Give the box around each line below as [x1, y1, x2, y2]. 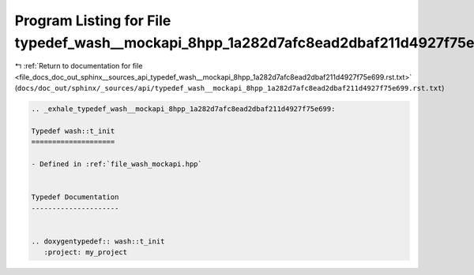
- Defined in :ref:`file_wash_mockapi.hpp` [31, 160, 203, 169]
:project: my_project [43, 248, 128, 257]
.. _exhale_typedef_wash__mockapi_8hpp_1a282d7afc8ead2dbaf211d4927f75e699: [31, 105, 336, 113]
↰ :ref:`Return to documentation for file [14, 61, 143, 71]
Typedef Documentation [31, 193, 119, 202]
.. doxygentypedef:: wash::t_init [31, 236, 165, 246]
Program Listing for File [14, 12, 171, 29]
